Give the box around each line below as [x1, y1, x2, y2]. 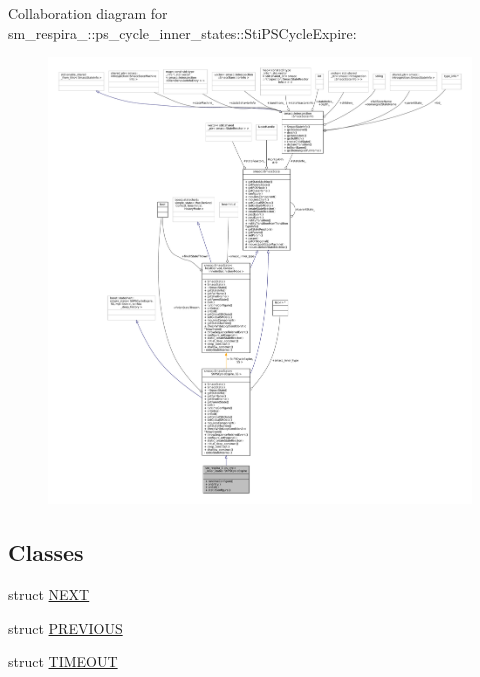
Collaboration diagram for [8, 3, 168, 23]
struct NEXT [8, 584, 90, 605]
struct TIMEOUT [8, 651, 118, 672]
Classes [8, 537, 84, 568]
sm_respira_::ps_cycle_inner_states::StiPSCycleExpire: [8, 22, 357, 43]
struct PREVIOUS [8, 617, 123, 638]
